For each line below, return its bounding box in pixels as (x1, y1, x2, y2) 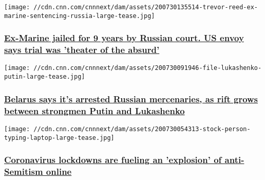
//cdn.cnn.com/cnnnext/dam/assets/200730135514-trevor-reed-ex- (33, 4, 258, 11)
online (46, 165, 72, 178)
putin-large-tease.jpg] (4, 73, 85, 81)
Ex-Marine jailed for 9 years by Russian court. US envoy (4, 31, 244, 44)
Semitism (4, 165, 43, 178)
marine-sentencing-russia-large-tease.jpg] (4, 12, 155, 20)
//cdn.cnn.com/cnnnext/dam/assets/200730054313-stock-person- (33, 125, 251, 133)
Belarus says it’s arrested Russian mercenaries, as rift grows (4, 92, 258, 105)
